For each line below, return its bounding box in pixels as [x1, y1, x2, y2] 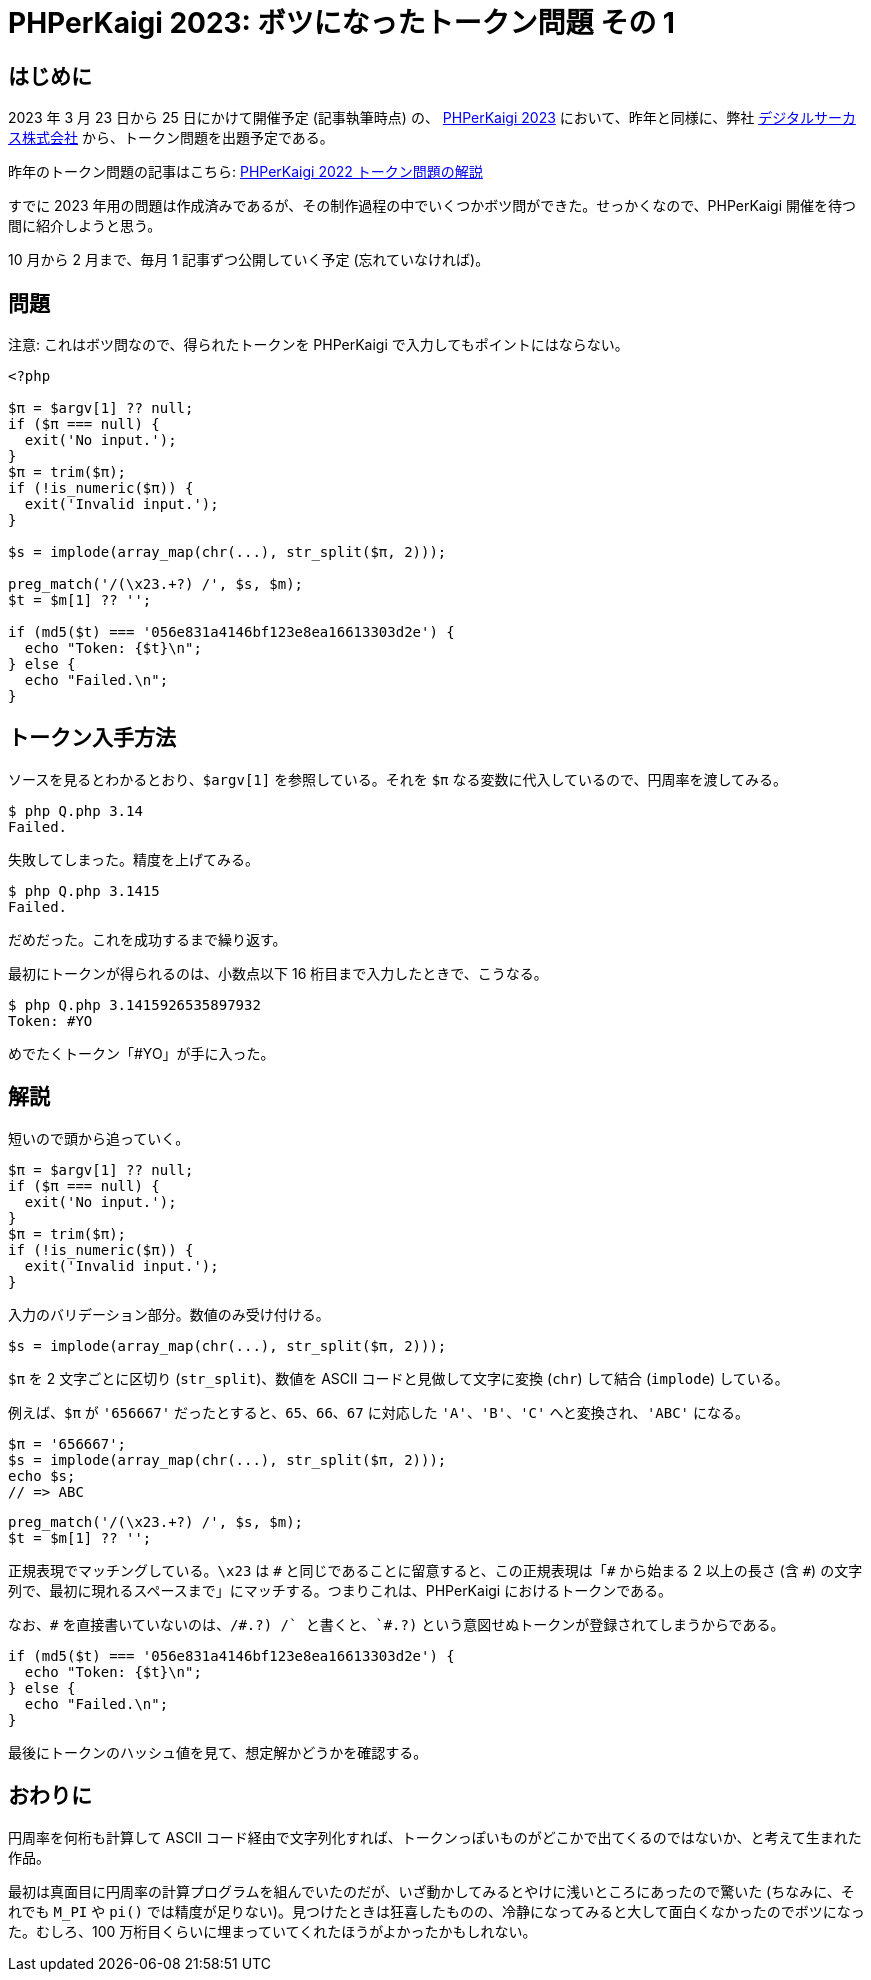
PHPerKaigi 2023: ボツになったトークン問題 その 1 [8, 6, 675, 40]
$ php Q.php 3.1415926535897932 [8, 996, 261, 1013]
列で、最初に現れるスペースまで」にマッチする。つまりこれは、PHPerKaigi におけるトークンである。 [8, 1581, 673, 1599]
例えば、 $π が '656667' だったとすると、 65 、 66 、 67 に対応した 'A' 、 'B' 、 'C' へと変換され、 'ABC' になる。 [8, 1403, 749, 1421]
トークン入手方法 [8, 725, 176, 751]
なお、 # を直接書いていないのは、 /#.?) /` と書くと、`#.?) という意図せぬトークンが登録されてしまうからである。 [8, 1615, 785, 1633]
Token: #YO [8, 1012, 93, 1029]
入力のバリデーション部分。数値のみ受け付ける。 [8, 1305, 330, 1323]
